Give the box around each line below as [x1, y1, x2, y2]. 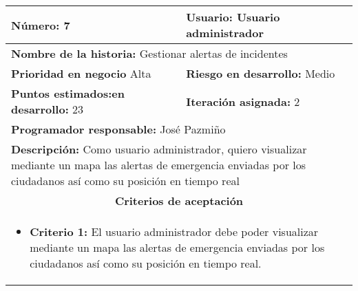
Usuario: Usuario [186, 9, 280, 25]
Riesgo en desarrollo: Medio [186, 65, 335, 81]
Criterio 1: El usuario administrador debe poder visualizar [30, 224, 319, 239]
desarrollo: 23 [11, 101, 84, 117]
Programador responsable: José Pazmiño [11, 121, 226, 137]
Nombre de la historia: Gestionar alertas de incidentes [11, 45, 288, 61]
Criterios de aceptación [114, 193, 244, 208]
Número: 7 [11, 17, 70, 33]
